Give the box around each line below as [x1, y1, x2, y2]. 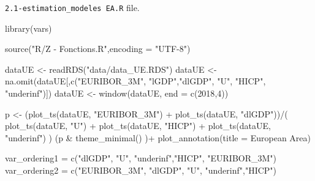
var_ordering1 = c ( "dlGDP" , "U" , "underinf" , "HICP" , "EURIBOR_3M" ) [5, 152, 277, 164]
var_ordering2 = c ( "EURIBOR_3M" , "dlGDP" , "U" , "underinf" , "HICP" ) [5, 164, 277, 176]
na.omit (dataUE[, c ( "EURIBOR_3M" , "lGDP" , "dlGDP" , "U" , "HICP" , [5, 75, 266, 87]
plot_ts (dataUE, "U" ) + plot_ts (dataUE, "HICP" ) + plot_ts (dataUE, [5, 119, 271, 132]
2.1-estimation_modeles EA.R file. [5, 1, 140, 13]
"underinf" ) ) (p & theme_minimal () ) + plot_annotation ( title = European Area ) [5, 131, 311, 144]
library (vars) [5, 21, 52, 34]
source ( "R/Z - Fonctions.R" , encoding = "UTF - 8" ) [5, 42, 191, 55]
